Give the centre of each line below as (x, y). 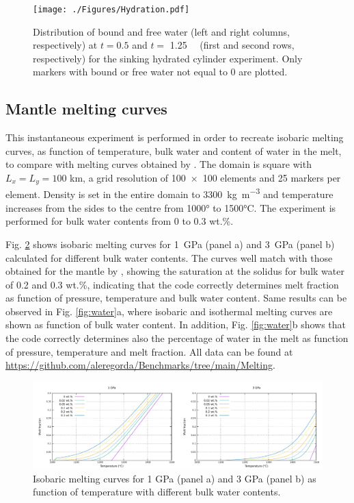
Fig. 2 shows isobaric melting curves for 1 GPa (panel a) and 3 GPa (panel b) (170, 244)
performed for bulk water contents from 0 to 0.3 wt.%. (120, 221)
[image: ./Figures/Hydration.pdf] (111, 10)
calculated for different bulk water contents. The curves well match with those (169, 257)
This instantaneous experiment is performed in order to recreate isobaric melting (175, 137)
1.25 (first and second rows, (232, 45)
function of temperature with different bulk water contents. (157, 492)
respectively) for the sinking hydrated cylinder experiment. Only (168, 58)
